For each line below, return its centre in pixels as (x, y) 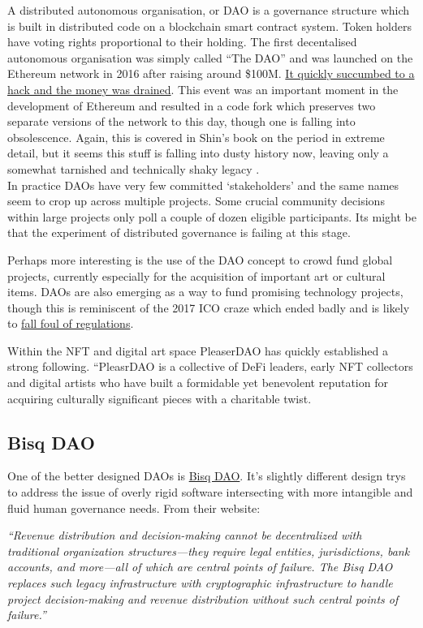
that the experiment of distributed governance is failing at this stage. (179, 232)
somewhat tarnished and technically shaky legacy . (134, 168)
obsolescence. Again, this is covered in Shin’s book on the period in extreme (196, 137)
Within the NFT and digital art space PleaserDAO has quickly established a (198, 350)
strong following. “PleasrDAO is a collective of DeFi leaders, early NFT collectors (210, 366)
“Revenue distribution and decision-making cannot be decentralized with (185, 535)
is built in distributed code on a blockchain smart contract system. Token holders (210, 26)
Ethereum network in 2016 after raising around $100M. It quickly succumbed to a (211, 73)
